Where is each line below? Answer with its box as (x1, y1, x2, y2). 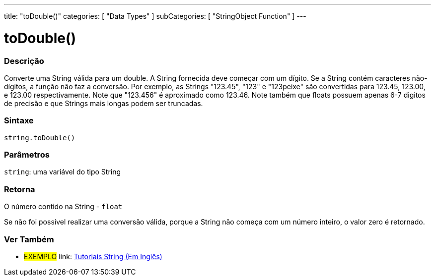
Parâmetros (4, 150, 50, 160)
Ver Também (4, 234, 54, 244)
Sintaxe (4, 115, 34, 126)
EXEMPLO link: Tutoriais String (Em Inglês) (24, 252, 162, 261)
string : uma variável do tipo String (4, 168, 121, 176)
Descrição (4, 56, 44, 66)
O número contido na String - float (4, 202, 123, 211)
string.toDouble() (4, 133, 75, 142)
